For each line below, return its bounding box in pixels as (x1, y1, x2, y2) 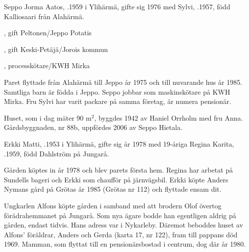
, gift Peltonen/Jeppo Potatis (4, 27, 92, 38)
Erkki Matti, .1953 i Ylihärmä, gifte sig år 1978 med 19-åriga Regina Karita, (4, 138, 234, 149)
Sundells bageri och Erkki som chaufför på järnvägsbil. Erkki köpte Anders (4, 174, 228, 184)
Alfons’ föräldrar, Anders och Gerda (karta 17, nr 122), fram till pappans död (4, 229, 238, 239)
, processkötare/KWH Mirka (4, 60, 90, 71)
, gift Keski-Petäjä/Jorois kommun (4, 44, 108, 54)
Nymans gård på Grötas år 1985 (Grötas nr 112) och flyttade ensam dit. (4, 184, 222, 194)
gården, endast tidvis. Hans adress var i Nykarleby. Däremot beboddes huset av (4, 220, 243, 230)
